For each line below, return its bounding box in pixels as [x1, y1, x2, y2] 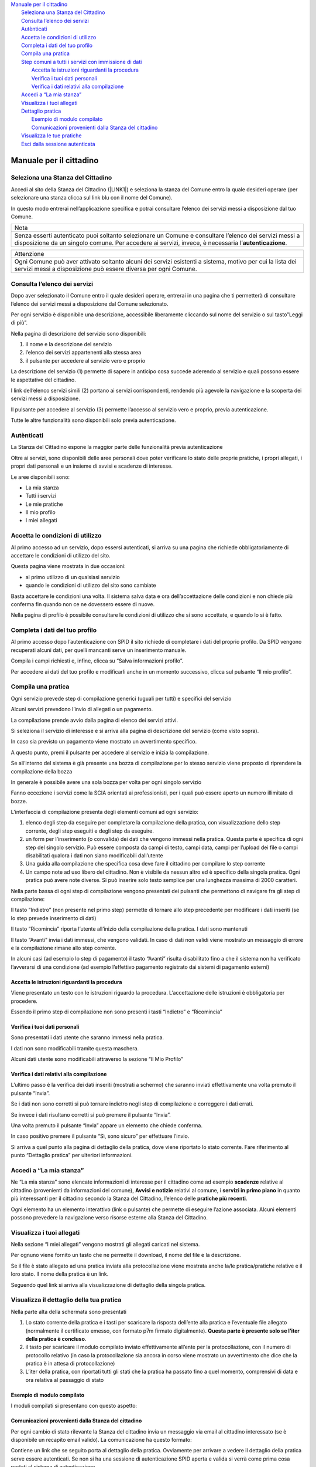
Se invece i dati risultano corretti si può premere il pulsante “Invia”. [11, 1111, 171, 1118]
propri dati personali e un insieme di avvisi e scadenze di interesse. [11, 462, 173, 469]
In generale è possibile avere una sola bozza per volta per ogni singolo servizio [11, 778, 202, 786]
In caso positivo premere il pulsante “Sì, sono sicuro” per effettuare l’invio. [11, 1133, 190, 1140]
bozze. [11, 797, 28, 805]
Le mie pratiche [25, 501, 63, 508]
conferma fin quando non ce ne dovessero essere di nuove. [11, 600, 155, 607]
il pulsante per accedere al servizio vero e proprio [25, 357, 146, 364]
